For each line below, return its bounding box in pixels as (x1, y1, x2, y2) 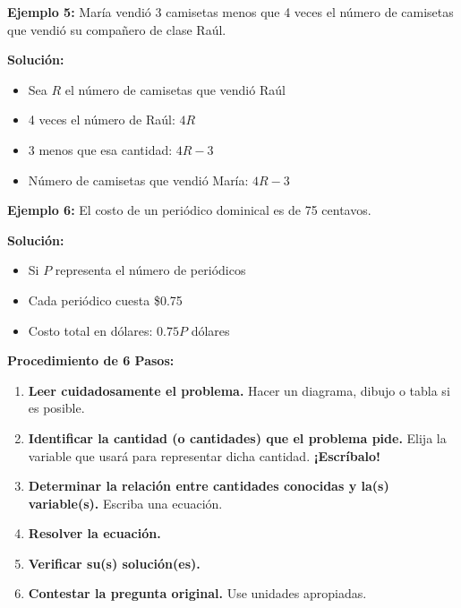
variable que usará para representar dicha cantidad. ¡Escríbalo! (28, 446, 380, 465)
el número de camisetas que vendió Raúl (64, 80, 286, 98)
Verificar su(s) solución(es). (28, 553, 201, 572)
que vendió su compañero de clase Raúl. (7, 20, 226, 39)
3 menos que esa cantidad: (28, 140, 173, 158)
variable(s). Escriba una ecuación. (28, 493, 223, 512)
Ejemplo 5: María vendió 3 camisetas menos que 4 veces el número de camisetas (7, 3, 454, 21)
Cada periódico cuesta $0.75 (28, 290, 183, 309)
